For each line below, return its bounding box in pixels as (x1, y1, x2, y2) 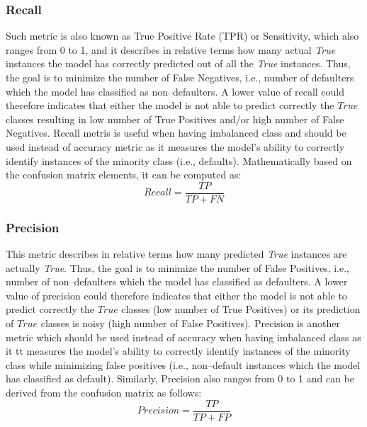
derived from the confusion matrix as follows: (6, 385, 202, 399)
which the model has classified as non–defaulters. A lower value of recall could (6, 84, 345, 98)
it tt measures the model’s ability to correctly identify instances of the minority (6, 343, 351, 358)
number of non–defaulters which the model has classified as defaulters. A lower (6, 274, 348, 289)
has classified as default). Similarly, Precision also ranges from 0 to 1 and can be (6, 371, 355, 386)
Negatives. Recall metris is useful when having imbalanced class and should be (6, 125, 346, 140)
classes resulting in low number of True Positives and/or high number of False (6, 111, 344, 126)
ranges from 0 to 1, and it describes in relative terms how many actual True (6, 42, 336, 57)
